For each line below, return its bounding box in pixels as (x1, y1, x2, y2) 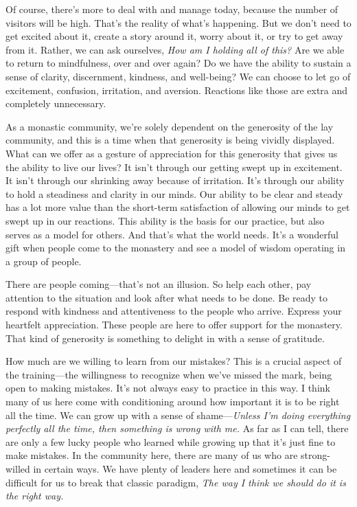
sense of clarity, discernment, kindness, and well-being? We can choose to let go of (5, 69, 351, 83)
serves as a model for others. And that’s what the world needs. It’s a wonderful (5, 227, 338, 241)
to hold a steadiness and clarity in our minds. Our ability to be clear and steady (5, 186, 343, 201)
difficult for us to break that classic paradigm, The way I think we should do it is (5, 475, 346, 489)
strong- (301, 448, 330, 462)
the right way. (5, 488, 64, 503)
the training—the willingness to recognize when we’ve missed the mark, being (5, 367, 332, 381)
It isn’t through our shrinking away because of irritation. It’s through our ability (5, 173, 345, 188)
